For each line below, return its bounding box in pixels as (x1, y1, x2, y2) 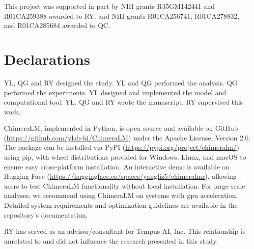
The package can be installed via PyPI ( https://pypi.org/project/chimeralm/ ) (4, 142, 240, 152)
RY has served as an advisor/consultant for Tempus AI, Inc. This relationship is (4, 226, 246, 236)
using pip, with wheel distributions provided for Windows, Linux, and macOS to (4, 152, 246, 162)
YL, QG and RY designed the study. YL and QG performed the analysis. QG (4, 77, 238, 87)
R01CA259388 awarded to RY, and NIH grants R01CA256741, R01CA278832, (4, 10, 239, 21)
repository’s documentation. (4, 209, 88, 220)
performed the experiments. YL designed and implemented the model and (4, 87, 226, 97)
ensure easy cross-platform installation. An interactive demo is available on (4, 161, 229, 171)
